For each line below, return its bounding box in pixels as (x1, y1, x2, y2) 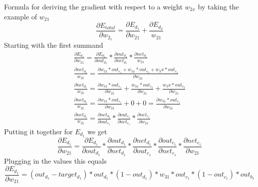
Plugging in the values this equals (4, 155, 107, 166)
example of (4, 11, 37, 21)
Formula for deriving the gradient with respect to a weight (4, 1, 183, 11)
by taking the (198, 1, 239, 11)
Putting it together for (4, 126, 73, 136)
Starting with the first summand (4, 39, 103, 50)
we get (87, 126, 107, 136)
